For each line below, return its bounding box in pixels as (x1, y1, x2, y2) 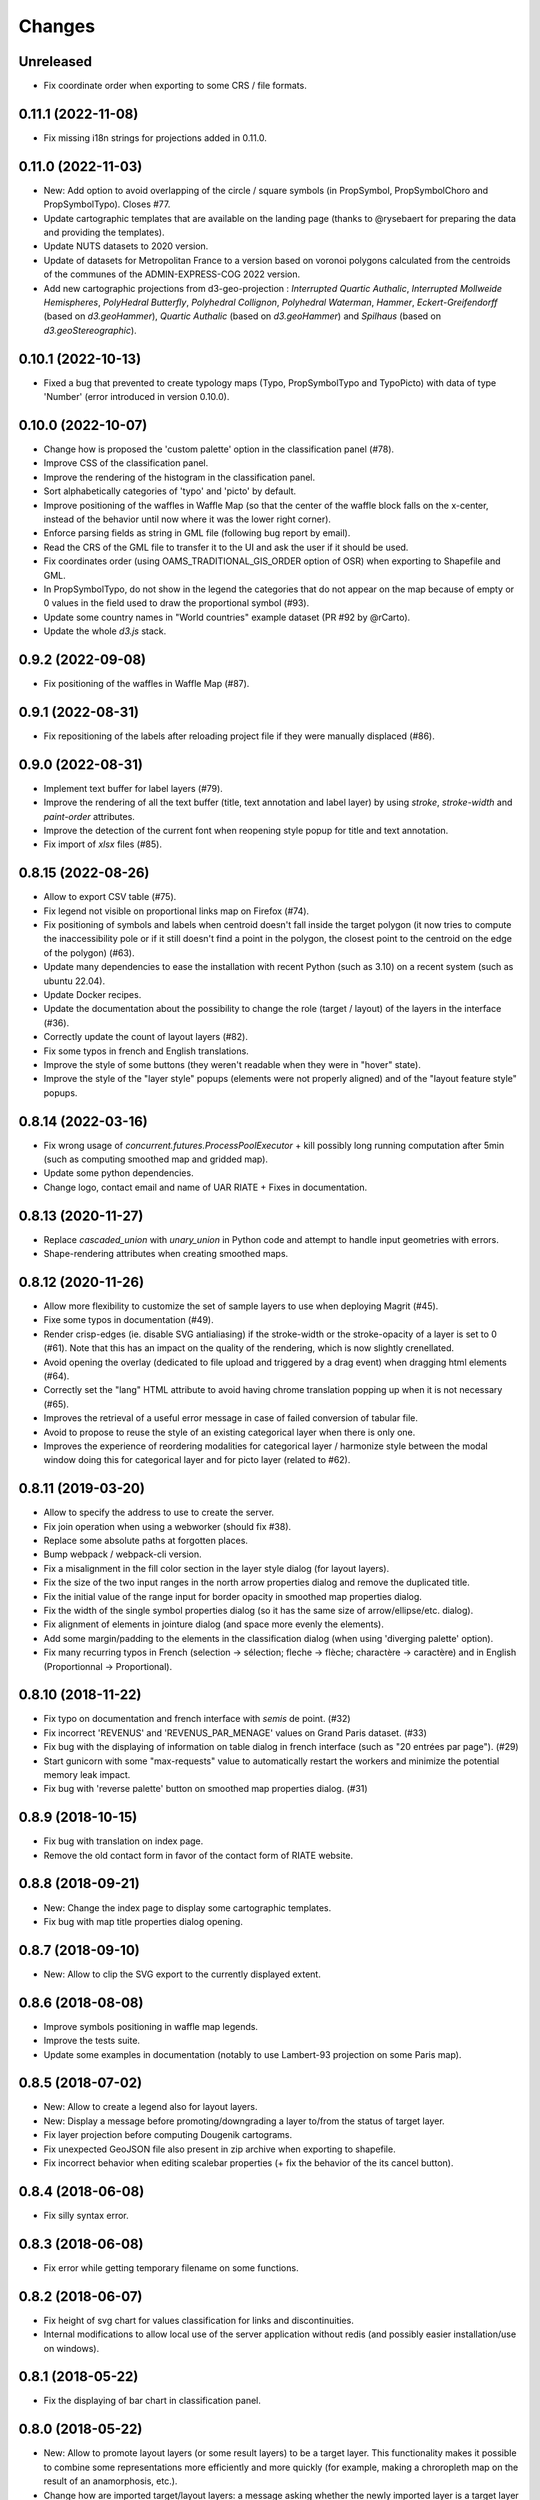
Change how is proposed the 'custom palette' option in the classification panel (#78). (43, 443, 395, 455)
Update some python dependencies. (43, 1167, 194, 1179)
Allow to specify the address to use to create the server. (43, 1506, 275, 1519)
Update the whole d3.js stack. (43, 625, 167, 637)
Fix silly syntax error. (43, 2209, 129, 2221)
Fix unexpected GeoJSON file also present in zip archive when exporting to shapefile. (43, 2143, 396, 2155)
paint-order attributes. (43, 810, 135, 822)
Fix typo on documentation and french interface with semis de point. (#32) (43, 1713, 351, 1725)
